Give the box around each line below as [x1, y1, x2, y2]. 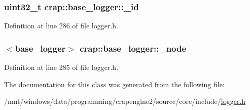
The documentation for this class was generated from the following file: [4, 79, 225, 89]
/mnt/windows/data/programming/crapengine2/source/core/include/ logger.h [4, 96, 246, 106]
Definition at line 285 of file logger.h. [4, 62, 119, 72]
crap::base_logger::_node [80, 42, 187, 54]
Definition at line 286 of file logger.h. [4, 20, 119, 31]
